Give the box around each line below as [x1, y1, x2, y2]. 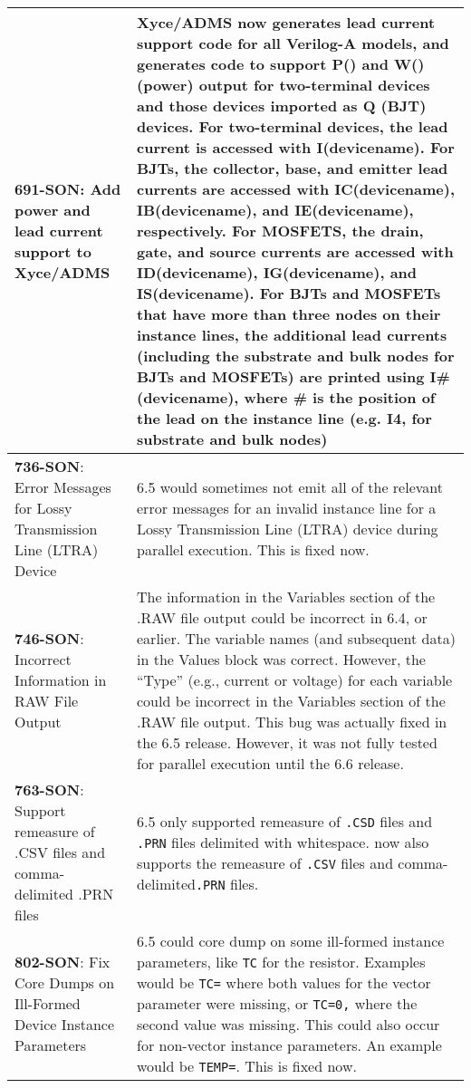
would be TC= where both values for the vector [137, 972, 431, 993]
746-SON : [14, 628, 84, 649]
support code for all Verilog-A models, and [137, 33, 449, 53]
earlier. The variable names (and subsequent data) [137, 628, 456, 649]
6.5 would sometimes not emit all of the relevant [137, 477, 443, 497]
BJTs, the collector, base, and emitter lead [137, 158, 448, 178]
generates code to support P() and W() [137, 53, 425, 74]
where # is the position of [244, 387, 436, 408]
